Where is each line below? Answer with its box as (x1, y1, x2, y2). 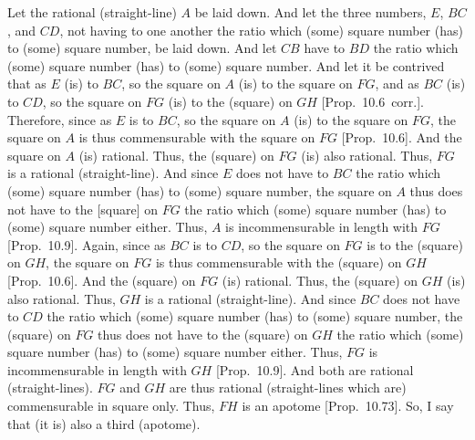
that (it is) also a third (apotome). (7, 414, 201, 433)
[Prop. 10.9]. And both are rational (215, 360, 414, 379)
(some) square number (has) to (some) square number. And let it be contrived (7, 56, 445, 75)
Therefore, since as (7, 110, 112, 129)
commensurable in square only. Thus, (7, 396, 215, 415)
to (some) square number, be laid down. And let (7, 38, 277, 58)
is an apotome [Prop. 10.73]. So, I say (242, 396, 454, 415)
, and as (375, 74, 419, 93)
